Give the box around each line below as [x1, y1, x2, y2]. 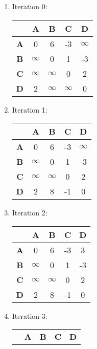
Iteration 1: [12, 104, 47, 115]
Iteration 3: [12, 310, 47, 321]
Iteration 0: [12, 1, 47, 11]
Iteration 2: [12, 207, 47, 218]
